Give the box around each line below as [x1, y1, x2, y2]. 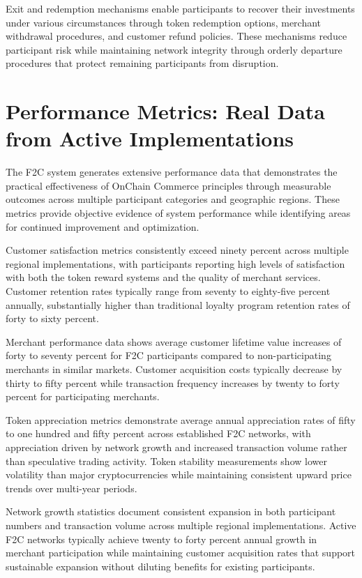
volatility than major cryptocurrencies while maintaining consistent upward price [6, 467, 352, 482]
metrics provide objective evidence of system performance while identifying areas [6, 206, 351, 220]
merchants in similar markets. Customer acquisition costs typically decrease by [6, 362, 342, 376]
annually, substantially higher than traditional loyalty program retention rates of [6, 297, 350, 312]
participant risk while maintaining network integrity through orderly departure [6, 42, 342, 56]
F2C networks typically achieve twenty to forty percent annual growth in [6, 531, 317, 546]
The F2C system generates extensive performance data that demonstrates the [6, 165, 338, 179]
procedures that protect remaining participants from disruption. [6, 56, 279, 70]
